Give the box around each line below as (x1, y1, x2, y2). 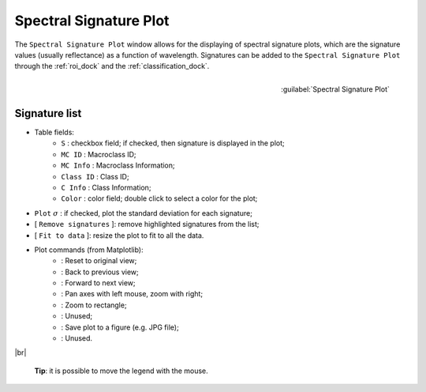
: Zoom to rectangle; (61, 300, 127, 310)
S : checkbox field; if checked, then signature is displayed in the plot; (61, 138, 285, 148)
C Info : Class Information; (61, 183, 151, 192)
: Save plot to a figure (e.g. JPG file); (61, 322, 179, 332)
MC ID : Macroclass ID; (61, 149, 137, 159)
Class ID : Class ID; (61, 171, 129, 181)
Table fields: (34, 127, 75, 137)
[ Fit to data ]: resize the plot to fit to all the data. (34, 230, 204, 240)
